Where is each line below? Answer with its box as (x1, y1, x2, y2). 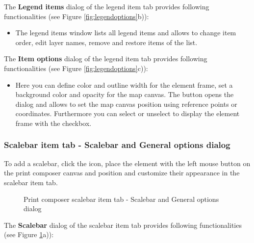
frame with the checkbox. (15, 118, 92, 128)
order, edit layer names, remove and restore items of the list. (15, 37, 198, 47)
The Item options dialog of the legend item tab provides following (4, 53, 207, 64)
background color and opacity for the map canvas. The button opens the (15, 89, 234, 99)
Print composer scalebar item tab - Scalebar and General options (24, 194, 219, 204)
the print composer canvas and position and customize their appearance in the (4, 168, 240, 178)
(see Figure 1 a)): (4, 229, 54, 240)
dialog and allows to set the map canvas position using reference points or (15, 98, 237, 109)
